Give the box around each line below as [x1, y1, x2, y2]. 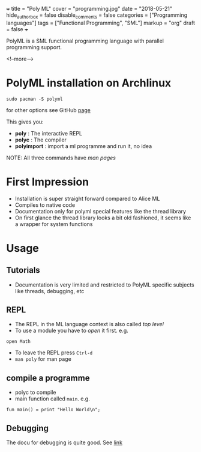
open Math [6, 339, 31, 345]
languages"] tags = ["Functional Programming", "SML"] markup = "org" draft [6, 19, 196, 26]
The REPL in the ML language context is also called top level [14, 321, 164, 328]
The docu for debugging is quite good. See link [6, 439, 123, 446]
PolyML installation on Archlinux [6, 76, 172, 89]
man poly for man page [14, 355, 72, 363]
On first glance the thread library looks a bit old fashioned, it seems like [14, 214, 191, 221]
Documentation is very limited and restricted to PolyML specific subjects [14, 281, 194, 288]
